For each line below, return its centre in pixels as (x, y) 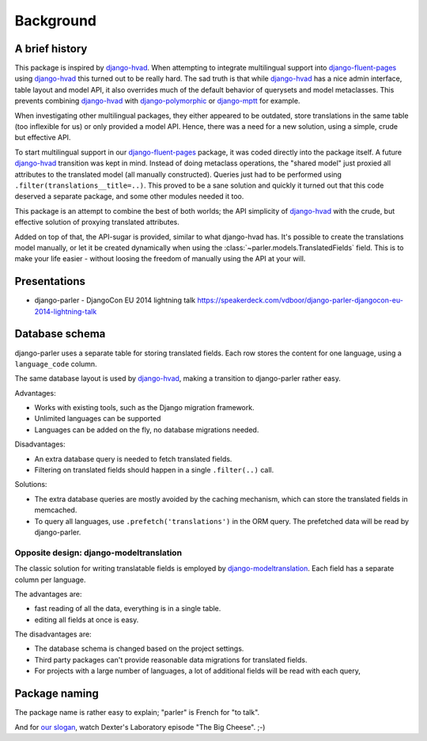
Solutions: (31, 484)
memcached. (56, 510)
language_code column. (56, 363)
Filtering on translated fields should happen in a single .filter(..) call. (154, 470)
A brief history (51, 49)
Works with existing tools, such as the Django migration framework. (144, 408)
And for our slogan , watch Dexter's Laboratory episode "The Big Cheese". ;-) (140, 727)
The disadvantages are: (53, 634)
